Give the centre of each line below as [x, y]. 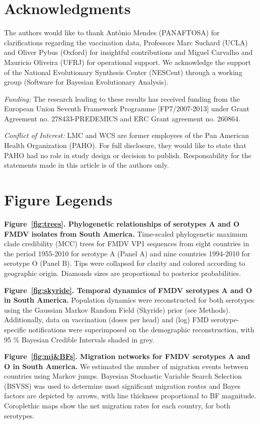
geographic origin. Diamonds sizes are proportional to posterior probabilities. [123, 273]
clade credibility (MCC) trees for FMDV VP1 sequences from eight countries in [127, 243]
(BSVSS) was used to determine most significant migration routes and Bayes [122, 385]
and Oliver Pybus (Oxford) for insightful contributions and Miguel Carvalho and [128, 52]
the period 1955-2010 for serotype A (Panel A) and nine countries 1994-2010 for [127, 253]
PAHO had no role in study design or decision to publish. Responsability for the [128, 155]
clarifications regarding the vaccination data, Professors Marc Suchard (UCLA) [126, 42]
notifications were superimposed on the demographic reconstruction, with [141, 329]
